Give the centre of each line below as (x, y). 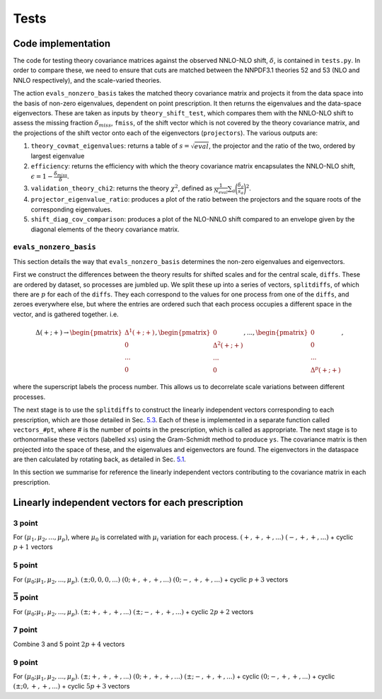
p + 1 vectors (33, 547)
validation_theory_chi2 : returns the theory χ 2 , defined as (122, 187)
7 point (25, 630)
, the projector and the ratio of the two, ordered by (282, 146)
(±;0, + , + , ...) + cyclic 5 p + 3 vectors (71, 686)
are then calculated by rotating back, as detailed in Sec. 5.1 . (100, 459)
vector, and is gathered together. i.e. (66, 314)
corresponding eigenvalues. (71, 209)
